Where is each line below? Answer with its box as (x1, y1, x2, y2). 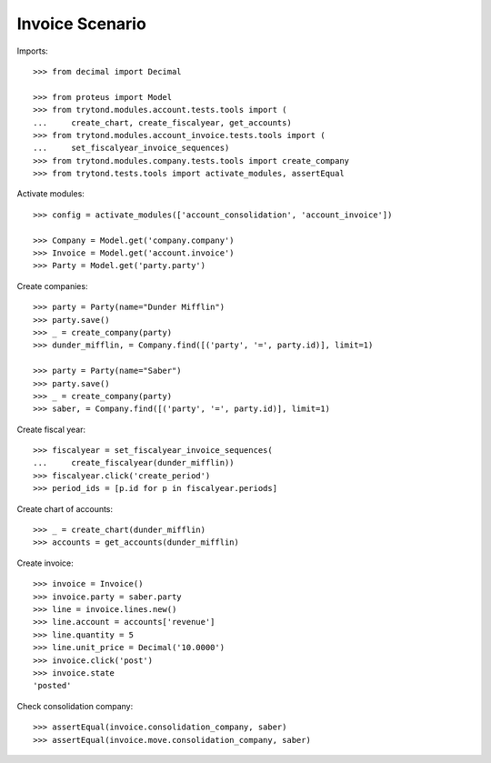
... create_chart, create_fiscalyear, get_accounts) (33, 117, 293, 127)
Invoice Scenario (16, 14, 147, 34)
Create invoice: (16, 557, 74, 568)
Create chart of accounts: (16, 503, 114, 514)
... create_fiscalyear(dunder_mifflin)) (33, 457, 235, 468)
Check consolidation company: (16, 700, 134, 711)
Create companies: (16, 280, 88, 291)
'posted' (33, 680, 72, 691)
